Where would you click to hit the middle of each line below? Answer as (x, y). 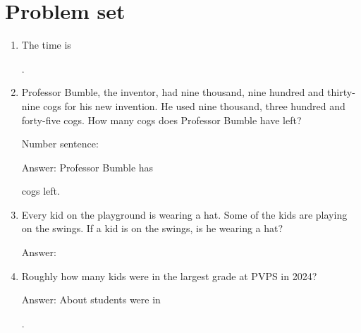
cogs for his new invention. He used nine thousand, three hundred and (194, 105)
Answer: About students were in (91, 299)
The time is (46, 45)
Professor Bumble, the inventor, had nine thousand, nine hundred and (173, 92)
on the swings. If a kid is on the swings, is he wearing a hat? (152, 228)
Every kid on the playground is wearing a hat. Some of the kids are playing (184, 214)
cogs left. (41, 191)
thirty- (341, 92)
